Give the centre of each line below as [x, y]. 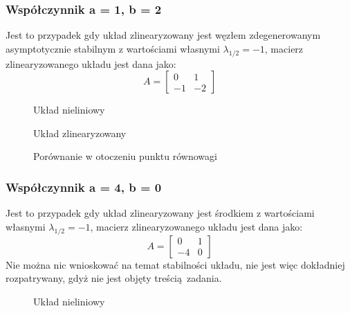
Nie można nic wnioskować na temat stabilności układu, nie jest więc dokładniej [175, 264]
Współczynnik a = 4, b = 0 [84, 187]
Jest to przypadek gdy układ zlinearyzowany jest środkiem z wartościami [160, 213]
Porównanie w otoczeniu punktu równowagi [125, 156]
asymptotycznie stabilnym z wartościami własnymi [113, 48]
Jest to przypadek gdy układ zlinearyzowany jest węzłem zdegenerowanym [163, 35]
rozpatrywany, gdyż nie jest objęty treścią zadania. [114, 278]
